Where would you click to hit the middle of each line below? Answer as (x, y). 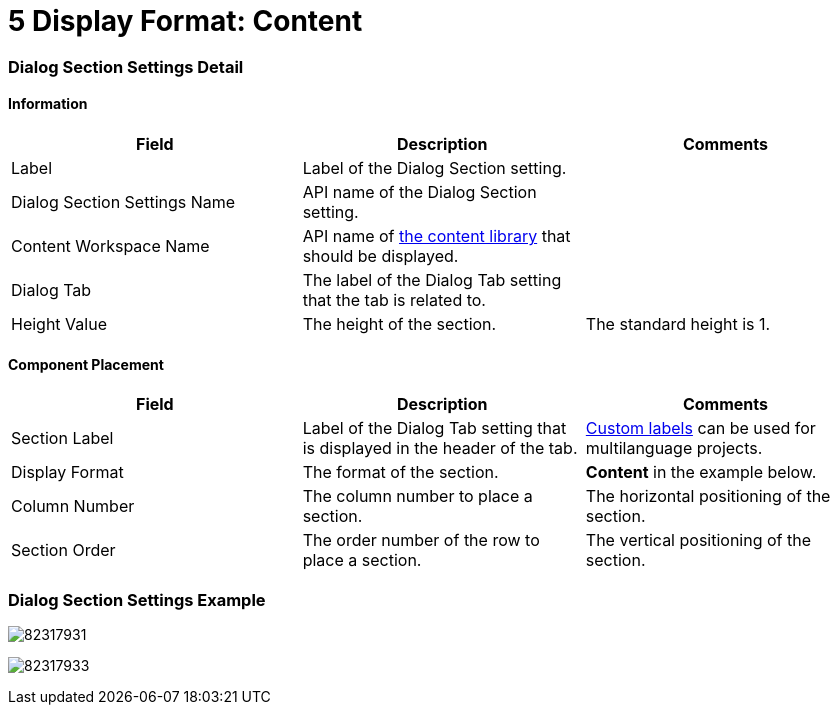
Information (48, 104)
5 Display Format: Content (185, 21)
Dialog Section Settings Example (137, 599)
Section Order (63, 550)
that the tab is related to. (394, 299)
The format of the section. (400, 472)
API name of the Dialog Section (419, 191)
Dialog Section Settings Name (123, 201)
